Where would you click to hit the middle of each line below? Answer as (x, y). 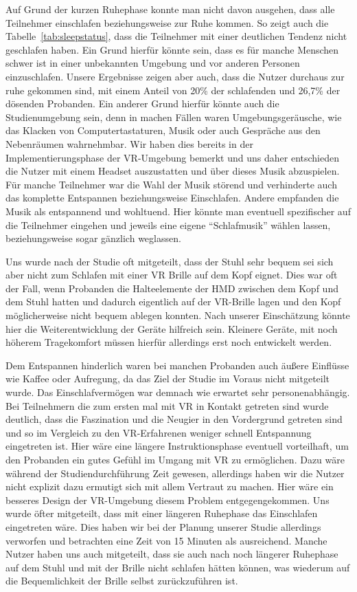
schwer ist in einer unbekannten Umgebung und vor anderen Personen (153, 63)
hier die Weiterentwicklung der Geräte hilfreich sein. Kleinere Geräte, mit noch (172, 328)
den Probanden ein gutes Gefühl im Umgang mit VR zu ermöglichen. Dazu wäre (175, 459)
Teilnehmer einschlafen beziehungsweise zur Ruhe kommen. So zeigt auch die (167, 22)
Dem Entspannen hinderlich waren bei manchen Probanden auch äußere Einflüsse (177, 365)
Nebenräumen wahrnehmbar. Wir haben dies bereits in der (129, 143)
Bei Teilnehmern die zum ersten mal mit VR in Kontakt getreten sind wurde (167, 405)
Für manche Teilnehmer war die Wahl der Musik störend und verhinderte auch (171, 184)
